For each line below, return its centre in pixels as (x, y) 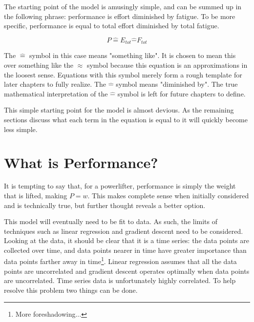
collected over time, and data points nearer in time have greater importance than (125, 250)
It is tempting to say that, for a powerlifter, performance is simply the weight (120, 186)
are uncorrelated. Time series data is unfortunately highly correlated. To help (120, 280)
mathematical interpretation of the (56, 93)
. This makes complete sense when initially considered (168, 195)
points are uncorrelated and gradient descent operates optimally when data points (127, 271)
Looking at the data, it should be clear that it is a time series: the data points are (127, 240)
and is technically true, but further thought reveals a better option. (105, 205)
